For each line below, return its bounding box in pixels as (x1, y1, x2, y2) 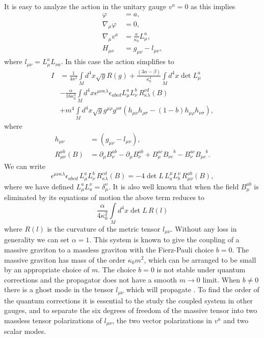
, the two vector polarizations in (112, 315, 213, 325)
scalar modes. (4, 326, 46, 336)
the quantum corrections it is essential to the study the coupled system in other (4, 295, 253, 305)
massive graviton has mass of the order (4, 254, 126, 265)
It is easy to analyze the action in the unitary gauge (4, 1, 167, 11)
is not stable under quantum (156, 264, 246, 275)
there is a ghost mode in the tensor (4, 284, 114, 295)
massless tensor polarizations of (4, 315, 102, 325)
